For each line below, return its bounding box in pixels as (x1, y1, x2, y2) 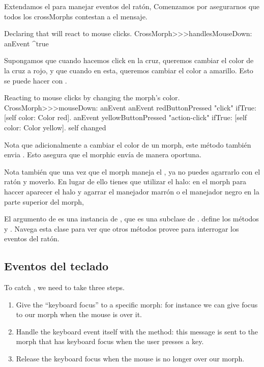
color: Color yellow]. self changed (4, 122, 106, 132)
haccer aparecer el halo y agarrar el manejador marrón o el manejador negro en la (4, 186, 259, 196)
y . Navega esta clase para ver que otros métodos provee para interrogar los (4, 223, 239, 234)
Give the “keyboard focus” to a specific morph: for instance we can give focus (16, 299, 258, 309)
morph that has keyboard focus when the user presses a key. (16, 336, 204, 347)
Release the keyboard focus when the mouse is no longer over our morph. (16, 353, 245, 364)
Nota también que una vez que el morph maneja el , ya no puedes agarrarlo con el (4, 166, 260, 177)
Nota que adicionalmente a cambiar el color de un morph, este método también (4, 139, 251, 150)
